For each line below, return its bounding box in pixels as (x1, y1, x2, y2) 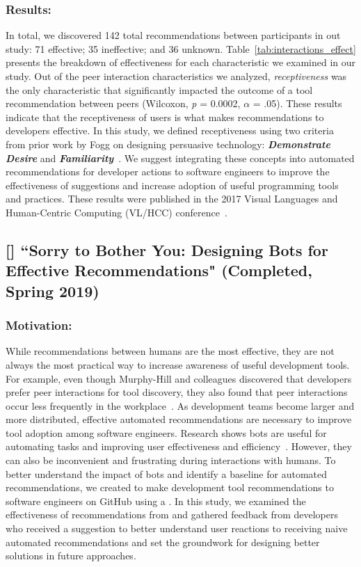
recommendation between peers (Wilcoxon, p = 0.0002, (6, 96, 241, 111)
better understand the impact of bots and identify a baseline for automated (6, 466, 327, 481)
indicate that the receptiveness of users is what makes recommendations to (6, 109, 324, 124)
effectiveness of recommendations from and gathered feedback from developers (6, 507, 339, 522)
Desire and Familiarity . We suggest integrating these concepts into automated (6, 150, 355, 165)
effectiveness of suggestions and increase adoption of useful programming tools (6, 177, 339, 192)
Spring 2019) (6, 280, 99, 301)
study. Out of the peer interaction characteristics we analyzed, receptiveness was (6, 69, 347, 83)
